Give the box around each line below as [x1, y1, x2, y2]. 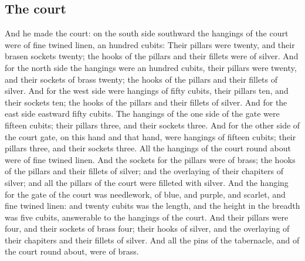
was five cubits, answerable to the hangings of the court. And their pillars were [5, 211, 289, 223]
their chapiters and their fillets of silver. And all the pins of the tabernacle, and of [5, 233, 300, 246]
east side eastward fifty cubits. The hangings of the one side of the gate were [5, 107, 280, 120]
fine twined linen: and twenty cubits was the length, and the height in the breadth [5, 199, 300, 212]
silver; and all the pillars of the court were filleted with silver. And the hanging [5, 176, 289, 188]
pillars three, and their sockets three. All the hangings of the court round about [5, 142, 291, 154]
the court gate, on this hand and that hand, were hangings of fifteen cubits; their [5, 130, 296, 143]
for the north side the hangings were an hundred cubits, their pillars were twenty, [5, 61, 297, 73]
